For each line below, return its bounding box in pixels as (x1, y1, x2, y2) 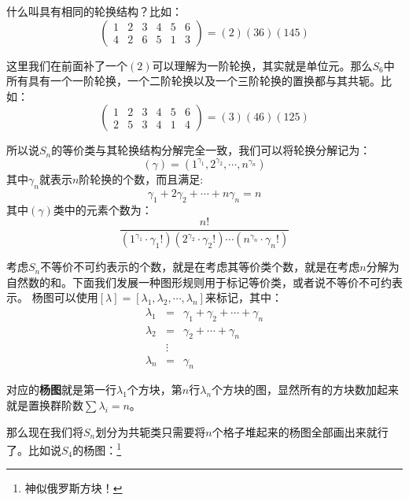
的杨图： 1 (72, 440, 122, 458)
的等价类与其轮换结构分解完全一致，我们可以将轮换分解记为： (51, 142, 371, 158)
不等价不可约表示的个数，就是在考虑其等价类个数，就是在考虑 (40, 258, 360, 275)
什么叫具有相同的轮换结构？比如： (6, 3, 182, 19)
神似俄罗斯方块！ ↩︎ (24, 480, 123, 496)
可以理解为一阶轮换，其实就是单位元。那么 (152, 57, 373, 73)
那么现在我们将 (6, 423, 83, 440)
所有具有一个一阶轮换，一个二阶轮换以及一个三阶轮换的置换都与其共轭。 (6, 72, 381, 89)
